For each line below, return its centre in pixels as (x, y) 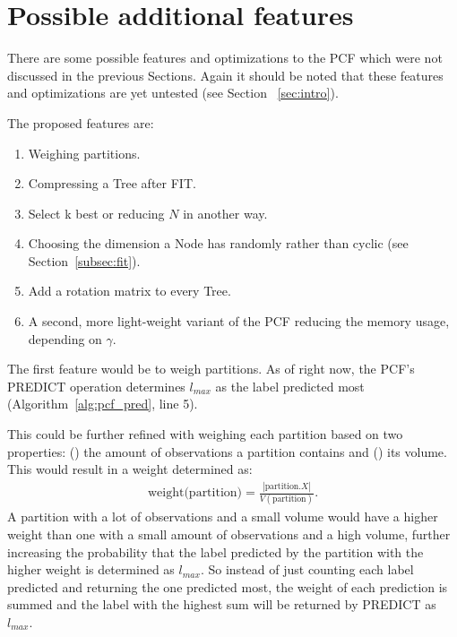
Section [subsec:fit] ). (84, 260)
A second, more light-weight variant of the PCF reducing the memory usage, (239, 321)
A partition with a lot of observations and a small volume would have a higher (223, 516)
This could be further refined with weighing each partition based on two (205, 434)
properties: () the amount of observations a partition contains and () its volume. (227, 451)
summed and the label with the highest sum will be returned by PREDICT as (222, 604)
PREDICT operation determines (96, 386)
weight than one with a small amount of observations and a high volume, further (229, 534)
